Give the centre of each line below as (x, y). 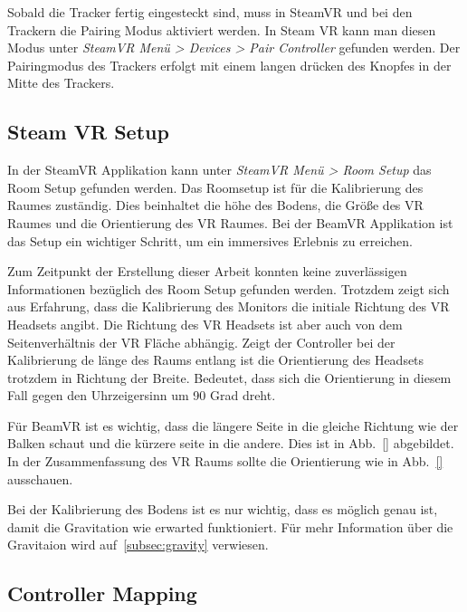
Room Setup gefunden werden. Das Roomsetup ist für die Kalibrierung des (215, 187)
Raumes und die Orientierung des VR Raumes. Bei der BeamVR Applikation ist (230, 222)
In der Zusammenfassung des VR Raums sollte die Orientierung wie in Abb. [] (225, 461)
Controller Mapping (102, 593)
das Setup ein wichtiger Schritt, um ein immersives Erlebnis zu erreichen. (210, 240)
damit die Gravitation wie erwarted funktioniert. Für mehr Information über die (230, 526)
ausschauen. (40, 478)
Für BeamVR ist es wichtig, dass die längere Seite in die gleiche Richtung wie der (233, 425)
